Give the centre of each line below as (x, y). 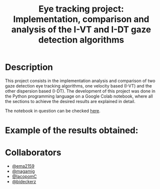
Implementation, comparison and (81, 19)
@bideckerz (24, 182)
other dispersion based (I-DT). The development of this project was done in (80, 91)
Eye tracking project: (81, 9)
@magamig (23, 172)
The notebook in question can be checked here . (53, 111)
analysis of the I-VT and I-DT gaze (81, 30)
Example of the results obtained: (72, 130)
